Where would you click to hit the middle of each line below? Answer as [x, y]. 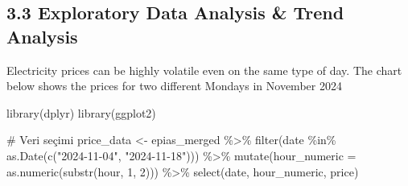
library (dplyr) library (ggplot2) [81, 112]
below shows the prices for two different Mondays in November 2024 [174, 86]
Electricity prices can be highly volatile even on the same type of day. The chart [204, 70]
